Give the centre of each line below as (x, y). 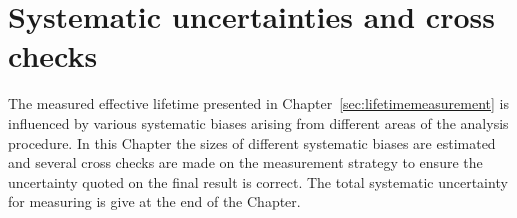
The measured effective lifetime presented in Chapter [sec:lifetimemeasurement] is (258, 103)
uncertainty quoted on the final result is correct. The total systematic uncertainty (258, 181)
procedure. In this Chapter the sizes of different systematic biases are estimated (252, 142)
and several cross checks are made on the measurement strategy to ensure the (245, 162)
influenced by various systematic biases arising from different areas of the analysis (258, 122)
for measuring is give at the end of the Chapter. (154, 201)
